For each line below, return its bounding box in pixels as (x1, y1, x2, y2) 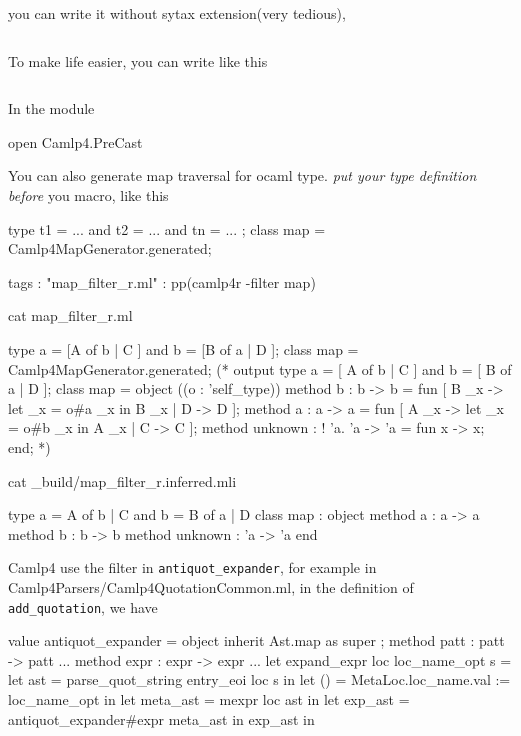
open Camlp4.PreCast (8, 131, 143, 152)
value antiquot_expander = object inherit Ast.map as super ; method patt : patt (8, 630, 505, 651)
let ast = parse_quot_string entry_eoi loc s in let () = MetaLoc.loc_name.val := (8, 669, 511, 690)
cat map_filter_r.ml (8, 305, 133, 326)
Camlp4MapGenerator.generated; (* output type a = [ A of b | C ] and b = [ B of (8, 358, 512, 379)
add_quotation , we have (8, 596, 158, 617)
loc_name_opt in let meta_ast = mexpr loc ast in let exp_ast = (8, 688, 410, 709)
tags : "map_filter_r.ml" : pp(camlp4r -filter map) (8, 271, 316, 292)
